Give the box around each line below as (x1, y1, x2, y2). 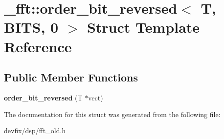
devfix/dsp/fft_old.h (4, 125, 66, 136)
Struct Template (87, 17, 200, 37)
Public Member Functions (4, 70, 138, 85)
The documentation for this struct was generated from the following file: (4, 109, 221, 119)
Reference (4, 36, 72, 56)
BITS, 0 (4, 17, 59, 37)
